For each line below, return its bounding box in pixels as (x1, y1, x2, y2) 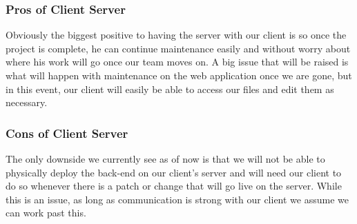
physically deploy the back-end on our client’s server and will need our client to (6, 165, 342, 179)
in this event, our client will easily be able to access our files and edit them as (6, 81, 334, 96)
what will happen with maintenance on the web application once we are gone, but (6, 68, 352, 82)
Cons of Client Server (6, 124, 128, 141)
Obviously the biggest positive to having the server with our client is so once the (6, 28, 347, 42)
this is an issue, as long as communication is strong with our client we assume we (6, 192, 349, 206)
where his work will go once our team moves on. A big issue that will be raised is (6, 54, 349, 69)
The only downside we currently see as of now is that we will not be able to (6, 152, 325, 165)
